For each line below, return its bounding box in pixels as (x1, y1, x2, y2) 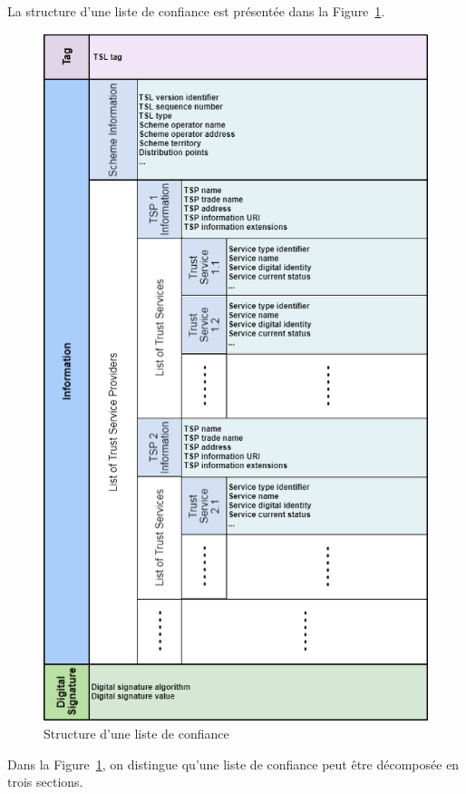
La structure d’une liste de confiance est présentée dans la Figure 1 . (7, 2, 385, 20)
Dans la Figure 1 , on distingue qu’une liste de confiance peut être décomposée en (7, 754, 460, 773)
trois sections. (7, 772, 83, 791)
